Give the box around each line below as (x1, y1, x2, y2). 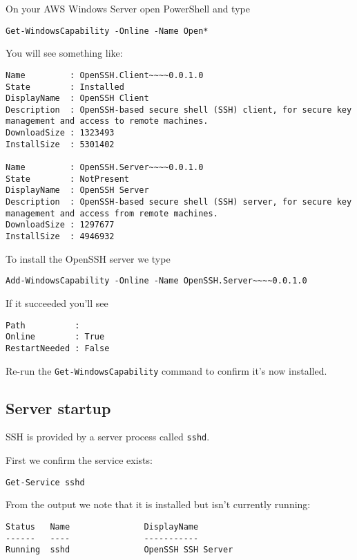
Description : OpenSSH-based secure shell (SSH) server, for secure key (6, 197, 352, 207)
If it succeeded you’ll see (6, 295, 108, 310)
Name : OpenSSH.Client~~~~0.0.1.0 (6, 70, 204, 80)
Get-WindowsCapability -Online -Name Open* (6, 26, 209, 36)
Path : (6, 320, 80, 330)
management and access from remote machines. (6, 208, 218, 218)
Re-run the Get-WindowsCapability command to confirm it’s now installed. (6, 363, 327, 377)
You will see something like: (6, 46, 123, 60)
